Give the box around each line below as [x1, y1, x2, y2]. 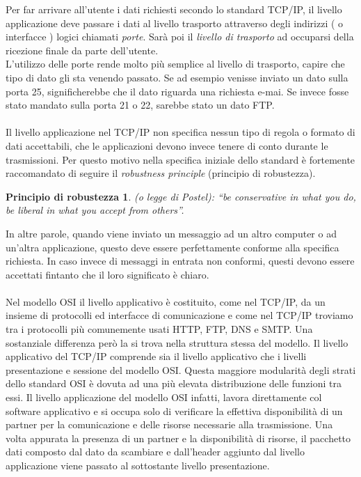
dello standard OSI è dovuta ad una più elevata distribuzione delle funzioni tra [6, 376, 342, 391]
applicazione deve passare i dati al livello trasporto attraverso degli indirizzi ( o [6, 15, 344, 30]
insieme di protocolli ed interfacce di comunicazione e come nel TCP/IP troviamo [6, 308, 353, 322]
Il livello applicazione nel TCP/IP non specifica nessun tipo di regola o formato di [6, 125, 355, 139]
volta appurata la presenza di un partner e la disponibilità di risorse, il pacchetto [6, 430, 351, 445]
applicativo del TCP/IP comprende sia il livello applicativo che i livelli [6, 349, 307, 363]
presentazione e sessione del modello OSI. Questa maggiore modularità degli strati [6, 362, 356, 377]
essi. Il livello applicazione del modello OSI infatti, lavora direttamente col [6, 390, 322, 405]
